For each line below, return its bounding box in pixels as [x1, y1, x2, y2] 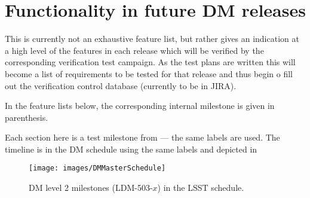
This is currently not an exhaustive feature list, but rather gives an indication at [5, 32, 299, 45]
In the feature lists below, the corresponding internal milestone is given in [5, 99, 275, 112]
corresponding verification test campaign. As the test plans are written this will [5, 56, 296, 68]
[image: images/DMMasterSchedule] [29, 164, 166, 173]
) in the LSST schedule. [157, 181, 244, 194]
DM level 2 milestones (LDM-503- [29, 181, 153, 194]
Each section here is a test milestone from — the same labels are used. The [5, 131, 280, 144]
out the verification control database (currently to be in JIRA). [5, 79, 237, 92]
